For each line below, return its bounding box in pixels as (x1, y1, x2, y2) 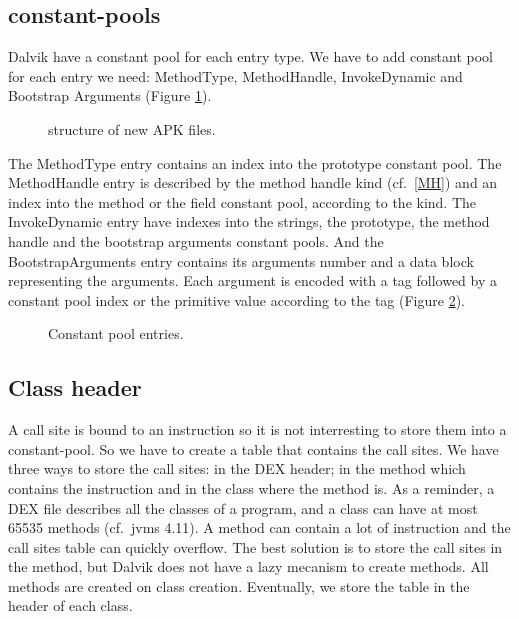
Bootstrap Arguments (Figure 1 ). (8, 85, 212, 106)
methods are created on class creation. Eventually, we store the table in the (8, 575, 470, 596)
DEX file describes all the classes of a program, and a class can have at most (8, 497, 478, 518)
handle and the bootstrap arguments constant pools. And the (8, 230, 384, 251)
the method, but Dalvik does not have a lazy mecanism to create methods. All (8, 556, 489, 577)
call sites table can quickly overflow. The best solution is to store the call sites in (8, 536, 503, 557)
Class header (8, 372, 142, 403)
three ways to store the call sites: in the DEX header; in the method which (8, 458, 466, 479)
